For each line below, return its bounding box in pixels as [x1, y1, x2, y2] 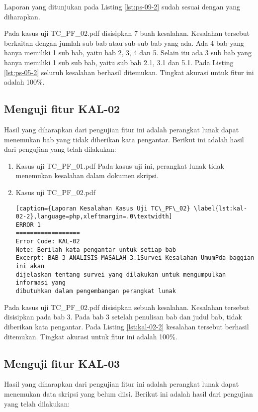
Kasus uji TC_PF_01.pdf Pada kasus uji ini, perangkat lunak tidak [15, 160, 224, 171]
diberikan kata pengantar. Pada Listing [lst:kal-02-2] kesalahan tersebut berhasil [4, 321, 249, 331]
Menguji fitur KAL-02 [4, 101, 120, 116]
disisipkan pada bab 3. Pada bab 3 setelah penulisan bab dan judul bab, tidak [4, 311, 242, 322]
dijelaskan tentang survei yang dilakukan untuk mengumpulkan [15, 271, 226, 278]
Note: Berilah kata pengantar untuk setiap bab [15, 246, 176, 253]
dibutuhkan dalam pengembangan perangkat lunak [15, 288, 176, 295]
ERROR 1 [15, 221, 41, 228]
